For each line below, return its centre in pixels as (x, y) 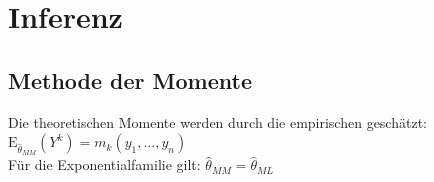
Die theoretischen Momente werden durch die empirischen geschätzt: (217, 121)
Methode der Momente (130, 79)
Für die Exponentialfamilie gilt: (104, 164)
